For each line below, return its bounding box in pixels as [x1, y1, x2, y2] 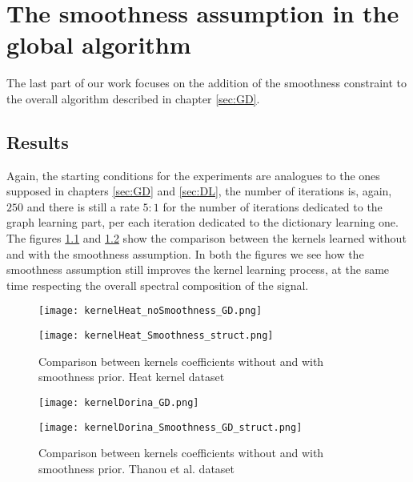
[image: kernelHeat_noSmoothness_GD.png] [38, 305, 263, 317]
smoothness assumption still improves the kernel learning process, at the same [6, 261, 390, 278]
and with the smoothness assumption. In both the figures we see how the [6, 245, 364, 262]
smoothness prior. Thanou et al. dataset [38, 460, 235, 476]
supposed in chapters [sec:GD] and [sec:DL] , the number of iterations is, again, [6, 183, 392, 199]
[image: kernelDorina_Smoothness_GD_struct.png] [38, 421, 303, 433]
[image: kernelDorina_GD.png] [38, 396, 199, 408]
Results [6, 129, 69, 154]
